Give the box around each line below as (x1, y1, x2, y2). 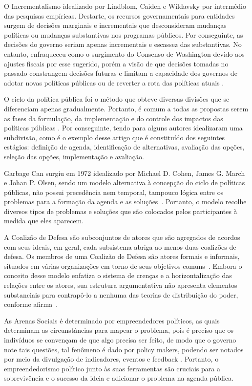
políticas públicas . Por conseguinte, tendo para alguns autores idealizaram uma (4, 123, 243, 133)
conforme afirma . (4, 299, 58, 309)
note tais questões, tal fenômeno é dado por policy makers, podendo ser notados (4, 344, 244, 354)
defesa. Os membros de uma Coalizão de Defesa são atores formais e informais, (4, 251, 240, 261)
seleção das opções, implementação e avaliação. (4, 151, 144, 161)
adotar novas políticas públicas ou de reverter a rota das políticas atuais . (4, 77, 224, 87)
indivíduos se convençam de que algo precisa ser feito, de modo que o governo (4, 335, 236, 344)
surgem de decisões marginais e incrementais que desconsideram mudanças (4, 20, 227, 30)
